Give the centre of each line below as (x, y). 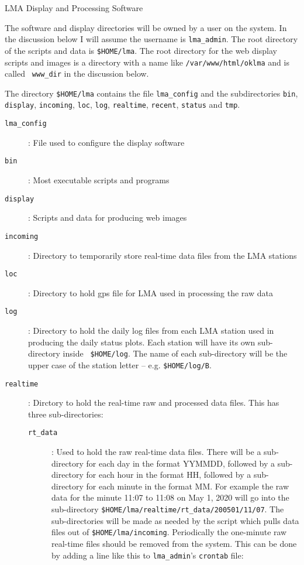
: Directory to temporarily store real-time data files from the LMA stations (163, 255)
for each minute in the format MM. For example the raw (188, 486)
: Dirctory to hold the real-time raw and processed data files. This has (154, 403)
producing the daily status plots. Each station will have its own (142, 342)
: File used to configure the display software (106, 142)
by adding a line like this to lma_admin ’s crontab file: (148, 555)
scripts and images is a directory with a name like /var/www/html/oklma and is (147, 62)
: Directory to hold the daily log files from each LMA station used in (151, 331)
